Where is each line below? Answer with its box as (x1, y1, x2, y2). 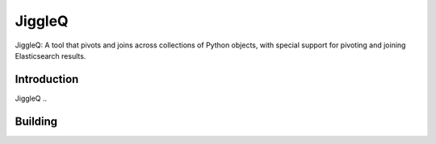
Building (15, 114, 58, 128)
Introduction (15, 72, 79, 86)
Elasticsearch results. (15, 51, 86, 60)
